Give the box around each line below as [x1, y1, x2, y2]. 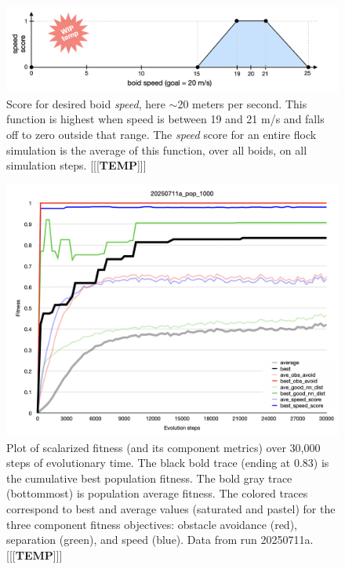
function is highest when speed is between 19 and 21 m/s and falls [6, 111, 325, 127]
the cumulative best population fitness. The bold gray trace [6, 469, 292, 486]
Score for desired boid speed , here [6, 95, 165, 111]
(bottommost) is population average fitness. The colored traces [6, 485, 308, 502]
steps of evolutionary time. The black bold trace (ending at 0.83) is [6, 454, 329, 471]
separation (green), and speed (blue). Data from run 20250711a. [6, 531, 314, 548]
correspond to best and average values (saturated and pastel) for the [6, 500, 336, 516]
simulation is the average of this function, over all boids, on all [6, 141, 307, 158]
